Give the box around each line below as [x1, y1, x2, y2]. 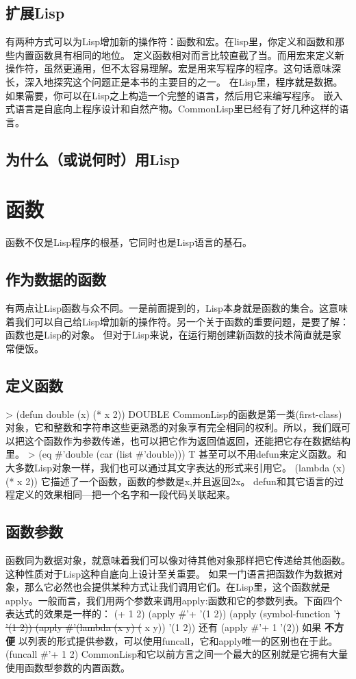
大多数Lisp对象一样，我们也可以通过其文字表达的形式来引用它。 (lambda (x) [5, 460, 346, 475]
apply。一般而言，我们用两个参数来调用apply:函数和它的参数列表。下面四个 [5, 593, 342, 607]
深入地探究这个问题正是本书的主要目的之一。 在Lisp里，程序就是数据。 [24, 74, 343, 88]
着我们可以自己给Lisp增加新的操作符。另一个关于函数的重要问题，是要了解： [5, 314, 349, 328]
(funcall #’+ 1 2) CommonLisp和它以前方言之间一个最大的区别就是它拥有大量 [5, 647, 348, 661]
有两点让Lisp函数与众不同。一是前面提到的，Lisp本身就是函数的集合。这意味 [5, 301, 348, 315]
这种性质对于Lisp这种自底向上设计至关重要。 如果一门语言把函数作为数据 [5, 566, 333, 580]
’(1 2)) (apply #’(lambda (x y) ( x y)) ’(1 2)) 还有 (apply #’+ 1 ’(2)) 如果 [5, 619, 322, 634]
